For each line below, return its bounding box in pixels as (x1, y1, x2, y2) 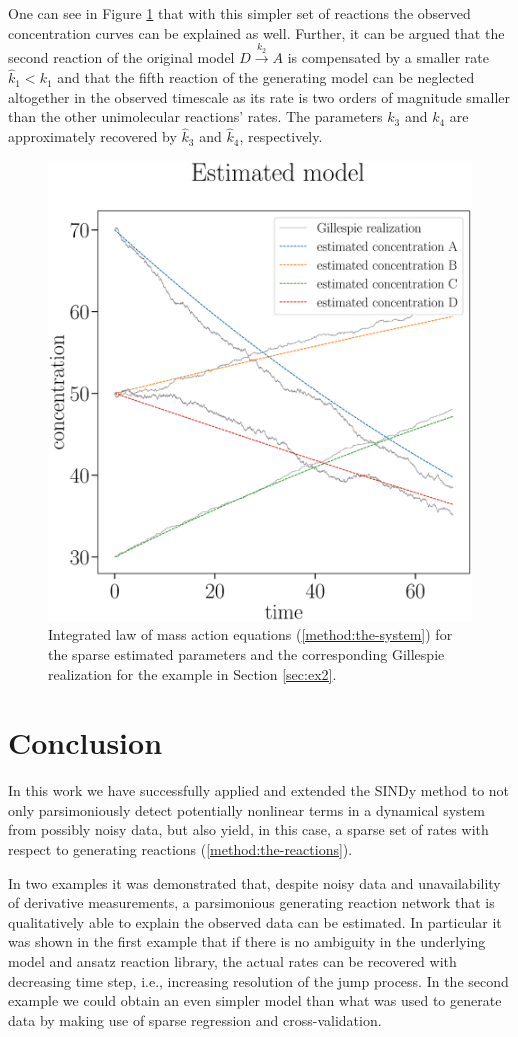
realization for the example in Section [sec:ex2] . (48, 663, 337, 684)
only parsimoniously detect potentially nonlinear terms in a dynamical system (8, 799, 485, 820)
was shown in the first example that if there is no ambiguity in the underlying (8, 931, 486, 952)
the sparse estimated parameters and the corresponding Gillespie (48, 643, 445, 664)
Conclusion (8, 722, 163, 763)
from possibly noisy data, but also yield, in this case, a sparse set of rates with (8, 819, 489, 840)
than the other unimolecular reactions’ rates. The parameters (8, 106, 383, 127)
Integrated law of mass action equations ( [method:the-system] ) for (48, 624, 453, 645)
